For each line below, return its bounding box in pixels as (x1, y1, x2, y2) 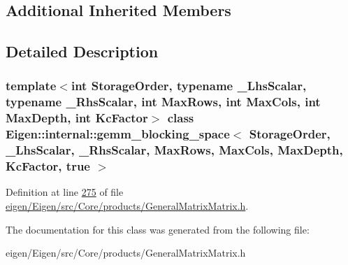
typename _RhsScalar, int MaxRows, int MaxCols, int (6, 93, 321, 110)
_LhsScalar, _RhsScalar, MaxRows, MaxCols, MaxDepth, (6, 141, 343, 159)
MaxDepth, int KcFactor (6, 109, 148, 127)
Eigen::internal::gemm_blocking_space (6, 125, 230, 143)
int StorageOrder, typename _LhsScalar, (71, 77, 307, 94)
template (6, 77, 57, 94)
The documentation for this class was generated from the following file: (6, 222, 310, 236)
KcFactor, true (6, 157, 90, 175)
